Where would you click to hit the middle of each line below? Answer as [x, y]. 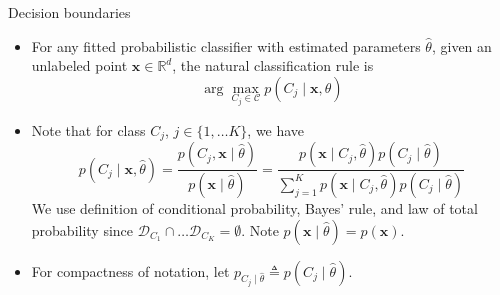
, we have [276, 129]
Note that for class [88, 129]
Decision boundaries [69, 12]
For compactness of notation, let [130, 270]
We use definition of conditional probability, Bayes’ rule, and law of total [254, 207]
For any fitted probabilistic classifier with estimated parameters [226, 45]
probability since [82, 229]
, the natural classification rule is [273, 65]
